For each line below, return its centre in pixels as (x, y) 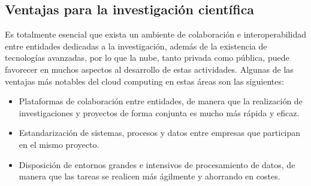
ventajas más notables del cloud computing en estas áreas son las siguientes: (144, 81)
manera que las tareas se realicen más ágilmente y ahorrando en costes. (150, 176)
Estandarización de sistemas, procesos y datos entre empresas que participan (160, 133)
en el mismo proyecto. (59, 144)
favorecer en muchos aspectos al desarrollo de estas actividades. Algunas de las (149, 69)
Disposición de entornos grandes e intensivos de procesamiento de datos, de (157, 164)
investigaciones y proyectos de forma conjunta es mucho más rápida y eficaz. (159, 112)
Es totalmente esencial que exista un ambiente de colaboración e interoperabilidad (155, 34)
